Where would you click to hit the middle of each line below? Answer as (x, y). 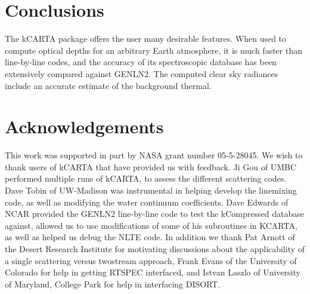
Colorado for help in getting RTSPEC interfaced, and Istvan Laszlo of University (153, 272)
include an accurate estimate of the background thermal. (108, 85)
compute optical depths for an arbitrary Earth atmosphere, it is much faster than (154, 50)
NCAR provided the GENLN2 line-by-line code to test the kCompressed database (154, 214)
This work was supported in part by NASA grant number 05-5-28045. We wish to (154, 155)
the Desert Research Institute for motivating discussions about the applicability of (155, 248)
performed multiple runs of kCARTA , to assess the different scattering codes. (146, 178)
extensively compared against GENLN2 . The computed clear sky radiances (142, 73)
